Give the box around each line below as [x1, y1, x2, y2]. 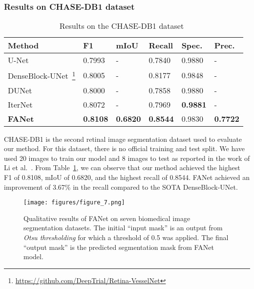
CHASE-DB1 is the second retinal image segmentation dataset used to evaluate [4, 133, 242, 144]
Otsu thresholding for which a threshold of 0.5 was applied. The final [23, 232, 229, 242]
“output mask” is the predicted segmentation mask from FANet [23, 242, 214, 252]
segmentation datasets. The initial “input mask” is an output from [23, 222, 223, 233]
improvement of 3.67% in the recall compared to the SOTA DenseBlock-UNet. [4, 181, 238, 192]
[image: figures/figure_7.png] [23, 199, 125, 206]
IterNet [8, 98, 33, 110]
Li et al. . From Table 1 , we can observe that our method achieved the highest [4, 162, 240, 173]
